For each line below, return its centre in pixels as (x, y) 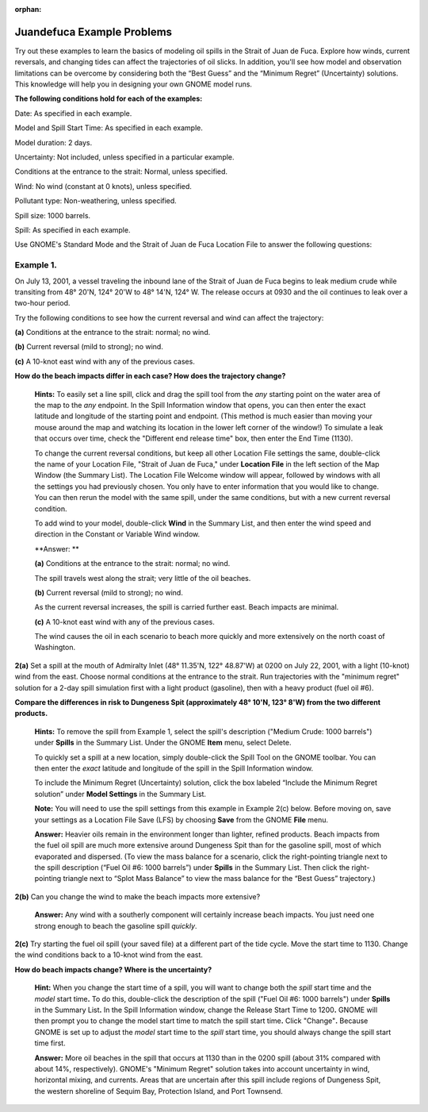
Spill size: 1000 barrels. (53, 215)
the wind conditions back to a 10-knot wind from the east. (109, 955)
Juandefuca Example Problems (94, 32)
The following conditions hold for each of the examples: (109, 98)
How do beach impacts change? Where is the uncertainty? (113, 969)
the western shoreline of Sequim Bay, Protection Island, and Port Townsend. (159, 1091)
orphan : (28, 9)
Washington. (55, 648)
